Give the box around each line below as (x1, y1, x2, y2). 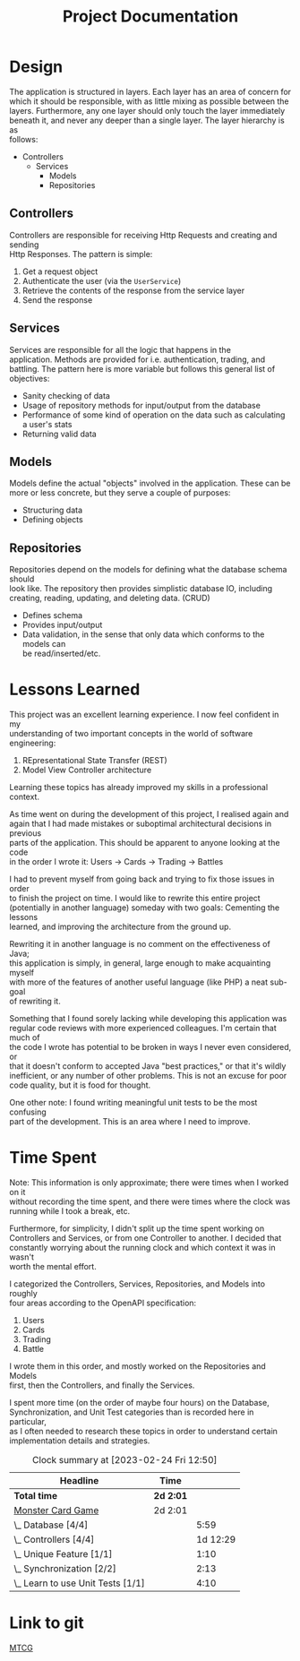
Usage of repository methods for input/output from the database (21, 400, 261, 410)
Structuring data (21, 504, 83, 516)
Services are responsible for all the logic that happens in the (9, 344, 231, 355)
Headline (59, 1475, 99, 1487)
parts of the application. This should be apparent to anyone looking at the (9, 838, 280, 848)
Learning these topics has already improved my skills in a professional (9, 782, 269, 793)
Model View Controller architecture (21, 764, 152, 776)
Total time (13, 1490, 58, 1502)
